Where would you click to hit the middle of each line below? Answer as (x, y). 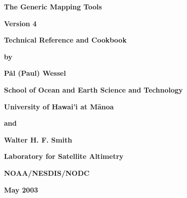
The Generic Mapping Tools (53, 6)
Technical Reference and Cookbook (65, 40)
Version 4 (21, 23)
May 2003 (21, 189)
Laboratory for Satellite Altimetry (64, 156)
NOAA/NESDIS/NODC (47, 173)
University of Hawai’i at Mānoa (59, 106)
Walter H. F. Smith (38, 139)
